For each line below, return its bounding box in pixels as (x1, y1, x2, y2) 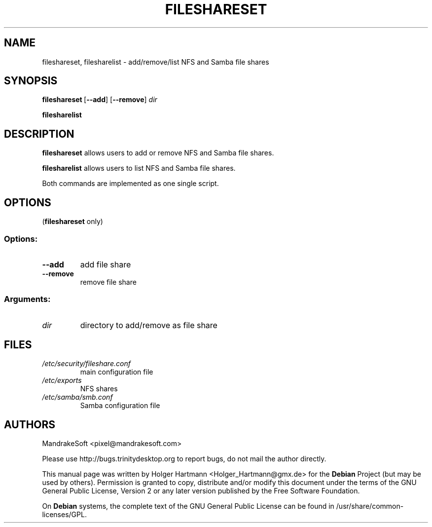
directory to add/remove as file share (80, 320, 217, 330)
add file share (80, 259, 131, 269)
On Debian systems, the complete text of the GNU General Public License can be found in (42, 502, 334, 511)
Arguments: (4, 294, 51, 304)
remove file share (80, 277, 137, 286)
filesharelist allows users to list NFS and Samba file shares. (42, 164, 236, 173)
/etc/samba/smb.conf (42, 393, 113, 402)
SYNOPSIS (4, 75, 58, 87)
